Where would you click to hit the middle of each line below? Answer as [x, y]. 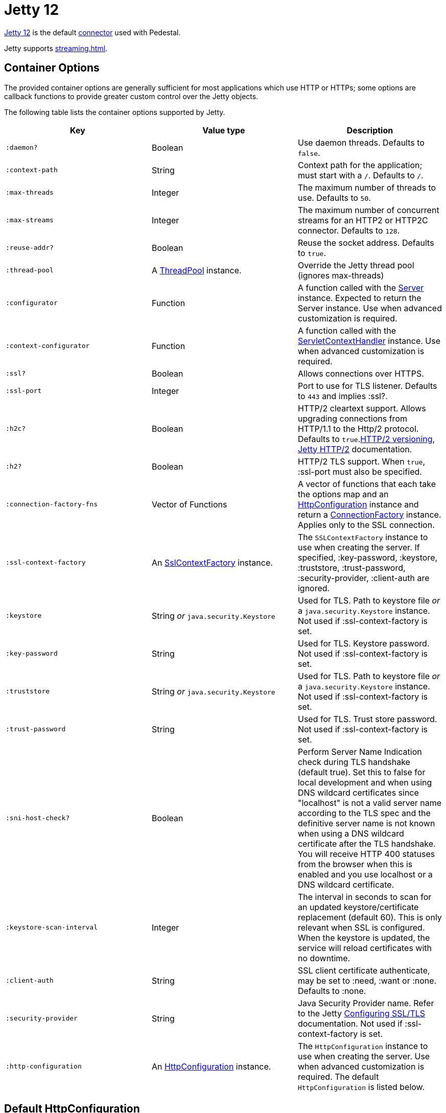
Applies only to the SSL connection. [366, 525]
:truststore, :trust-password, [351, 567]
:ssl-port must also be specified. [360, 471]
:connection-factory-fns [52, 504]
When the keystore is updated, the [364, 937]
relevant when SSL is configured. [361, 927]
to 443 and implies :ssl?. [343, 396]
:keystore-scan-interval [52, 927]
